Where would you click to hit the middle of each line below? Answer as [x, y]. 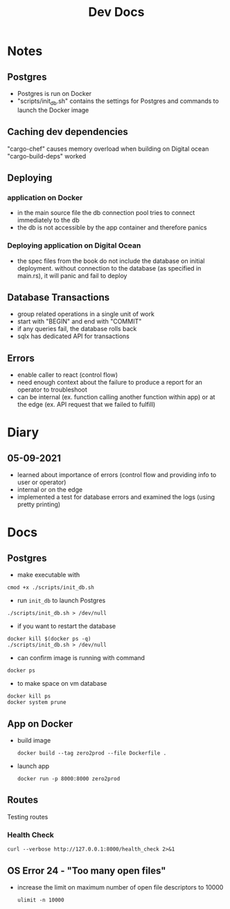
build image [34, 741]
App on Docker [40, 724]
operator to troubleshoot [52, 389]
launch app [33, 766]
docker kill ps [29, 696]
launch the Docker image [53, 110]
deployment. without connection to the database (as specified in [109, 268]
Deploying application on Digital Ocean [74, 246]
